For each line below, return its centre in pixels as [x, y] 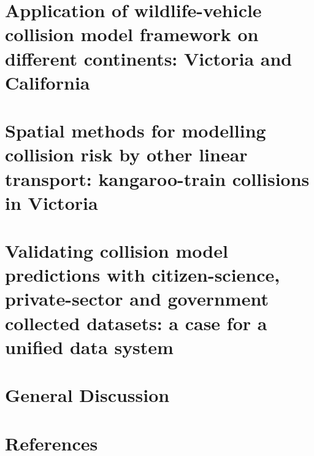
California [48, 82]
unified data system [89, 346]
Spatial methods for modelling [136, 130]
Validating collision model [117, 251]
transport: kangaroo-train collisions [157, 178]
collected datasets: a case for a [136, 323]
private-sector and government [137, 299]
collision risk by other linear [126, 154]
